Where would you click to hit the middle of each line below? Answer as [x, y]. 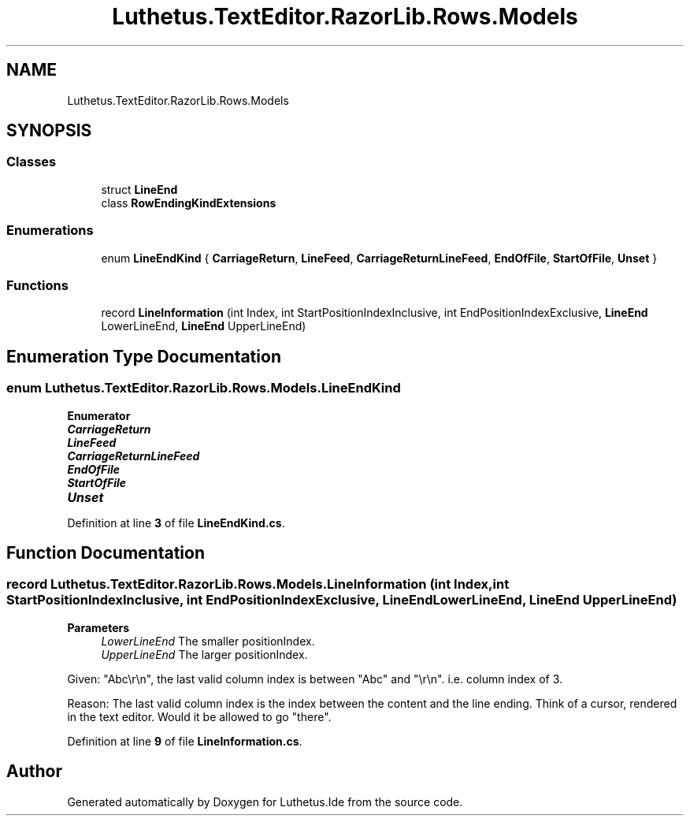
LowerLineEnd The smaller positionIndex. [208, 641]
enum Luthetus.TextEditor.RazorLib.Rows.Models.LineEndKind [204, 388]
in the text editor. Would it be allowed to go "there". [199, 716]
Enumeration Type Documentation [144, 356]
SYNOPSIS [49, 131]
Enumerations [50, 231]
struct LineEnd [139, 189]
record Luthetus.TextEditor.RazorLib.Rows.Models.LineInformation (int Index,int [258, 584]
